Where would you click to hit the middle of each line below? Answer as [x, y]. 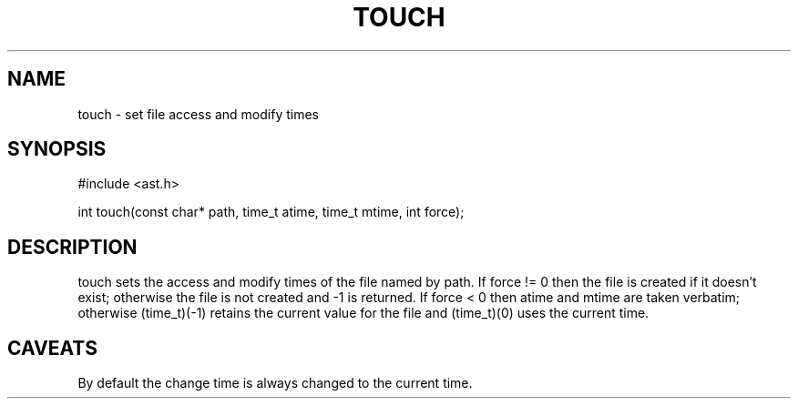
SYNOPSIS [57, 149]
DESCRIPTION [72, 247]
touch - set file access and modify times [199, 114]
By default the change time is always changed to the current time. [275, 383]
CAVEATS [52, 348]
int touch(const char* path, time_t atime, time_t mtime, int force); [271, 212]
